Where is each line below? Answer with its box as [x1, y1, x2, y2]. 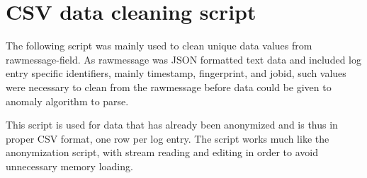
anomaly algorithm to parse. [6, 93, 129, 108]
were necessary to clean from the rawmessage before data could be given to [6, 79, 332, 94]
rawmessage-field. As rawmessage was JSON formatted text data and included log [6, 52, 361, 66]
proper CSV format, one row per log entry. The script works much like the [6, 131, 329, 146]
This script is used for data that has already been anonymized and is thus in [6, 117, 338, 132]
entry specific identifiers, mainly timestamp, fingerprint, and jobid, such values [6, 66, 346, 81]
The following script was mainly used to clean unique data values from [6, 38, 312, 53]
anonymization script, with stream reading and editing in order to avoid [6, 145, 318, 160]
